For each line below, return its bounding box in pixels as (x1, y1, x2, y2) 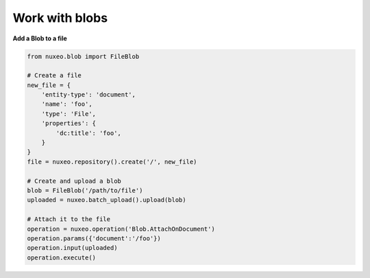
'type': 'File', (41, 110, 96, 118)
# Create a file (27, 72, 82, 79)
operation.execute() (27, 253, 96, 262)
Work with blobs (12, 10, 108, 25)
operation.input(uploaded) (27, 244, 118, 252)
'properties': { (41, 120, 96, 127)
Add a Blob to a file (12, 34, 68, 42)
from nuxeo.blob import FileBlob (27, 52, 140, 60)
